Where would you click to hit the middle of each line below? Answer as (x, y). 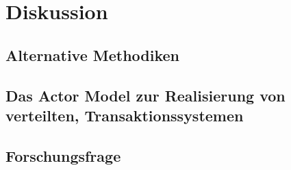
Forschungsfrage (63, 155)
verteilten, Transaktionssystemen (125, 115)
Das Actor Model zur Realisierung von (145, 95)
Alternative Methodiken (93, 54)
